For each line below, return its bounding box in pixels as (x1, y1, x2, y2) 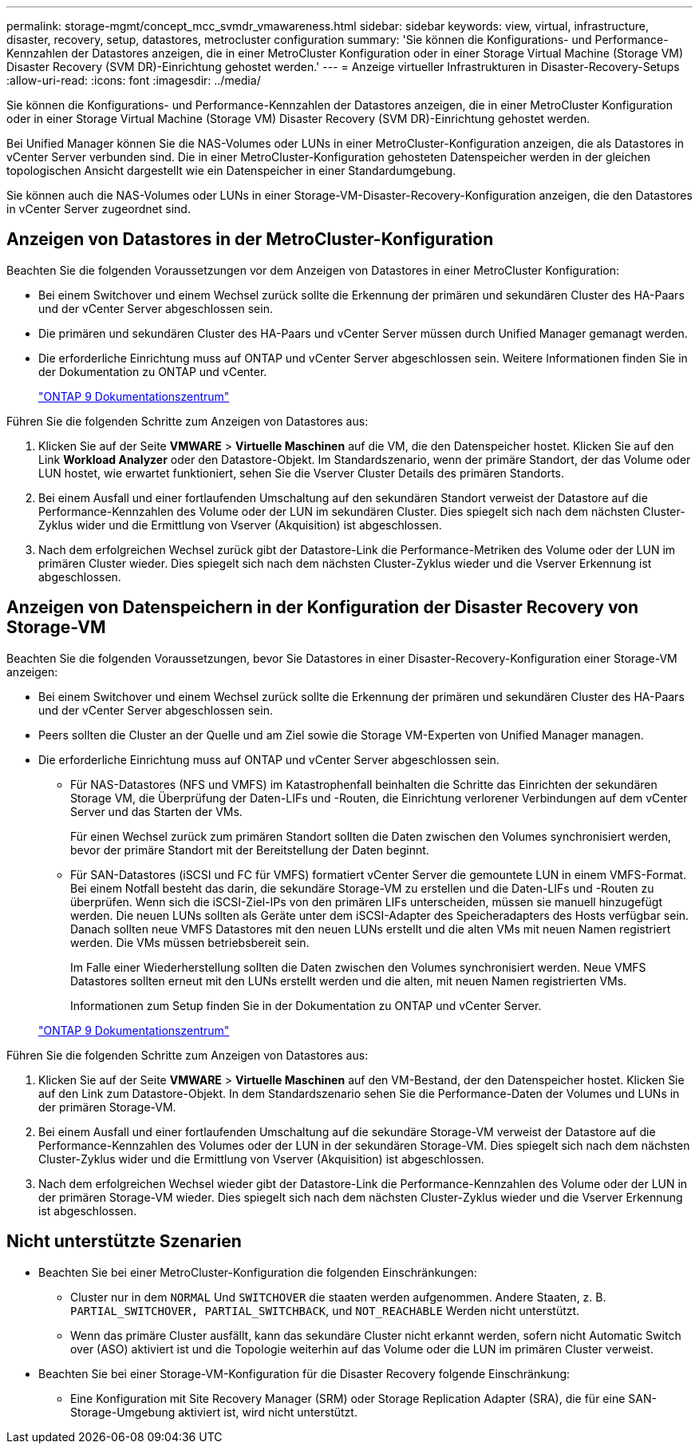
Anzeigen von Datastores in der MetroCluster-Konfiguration (6, 229, 494, 250)
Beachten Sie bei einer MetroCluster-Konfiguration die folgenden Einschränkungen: (38, 1265, 477, 1279)
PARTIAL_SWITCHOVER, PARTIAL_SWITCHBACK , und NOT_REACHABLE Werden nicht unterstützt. (70, 1303, 580, 1317)
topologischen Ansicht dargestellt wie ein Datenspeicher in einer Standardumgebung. (6, 164, 456, 177)
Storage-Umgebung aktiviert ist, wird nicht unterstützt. (70, 1404, 357, 1419)
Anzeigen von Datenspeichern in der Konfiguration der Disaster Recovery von (6, 597, 639, 618)
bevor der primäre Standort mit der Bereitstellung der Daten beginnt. (70, 842, 429, 857)
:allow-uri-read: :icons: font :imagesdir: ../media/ (6, 73, 261, 87)
